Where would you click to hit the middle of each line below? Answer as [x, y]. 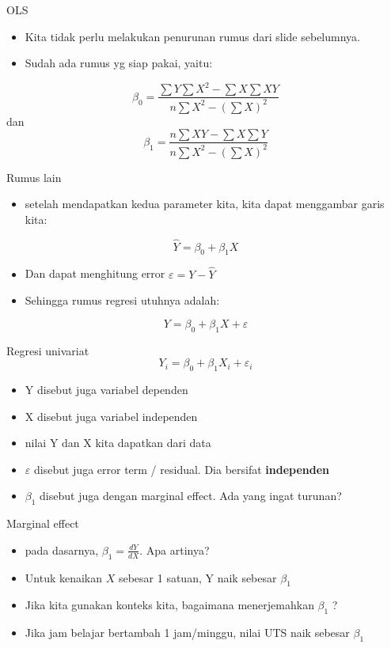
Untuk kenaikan [64, 577]
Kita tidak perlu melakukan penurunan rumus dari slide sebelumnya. [192, 36]
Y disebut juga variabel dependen [106, 390]
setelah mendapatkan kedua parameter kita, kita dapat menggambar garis [205, 204]
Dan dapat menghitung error [95, 273]
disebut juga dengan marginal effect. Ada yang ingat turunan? [191, 496]
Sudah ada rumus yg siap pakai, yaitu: [119, 63]
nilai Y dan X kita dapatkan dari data [118, 443]
